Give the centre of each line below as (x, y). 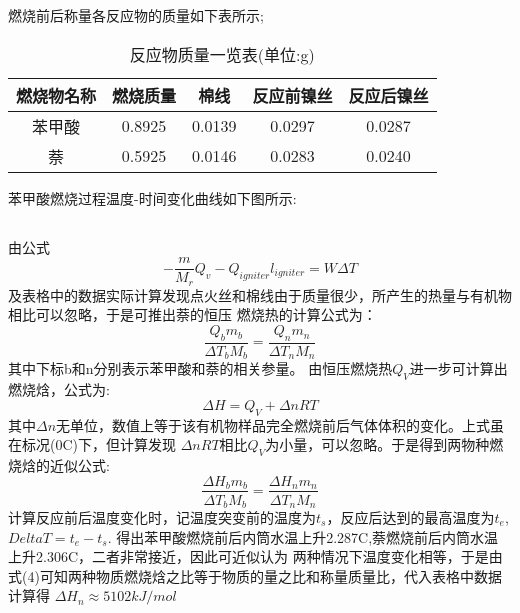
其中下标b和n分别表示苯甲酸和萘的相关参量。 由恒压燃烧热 (200, 368)
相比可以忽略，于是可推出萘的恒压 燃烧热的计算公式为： (192, 314)
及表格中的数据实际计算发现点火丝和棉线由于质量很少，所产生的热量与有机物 (260, 294)
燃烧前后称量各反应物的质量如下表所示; (136, 15)
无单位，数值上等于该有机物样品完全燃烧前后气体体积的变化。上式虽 (280, 424)
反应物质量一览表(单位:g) (222, 54)
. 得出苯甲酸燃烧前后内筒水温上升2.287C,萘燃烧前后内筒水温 (303, 536)
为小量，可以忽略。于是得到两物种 (377, 444)
